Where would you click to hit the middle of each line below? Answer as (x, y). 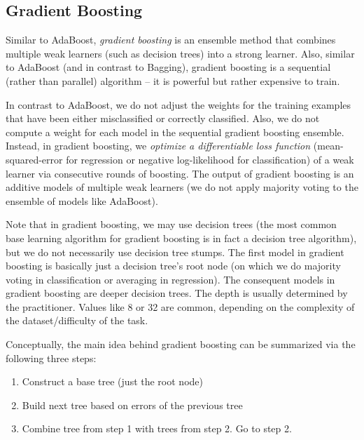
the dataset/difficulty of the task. (77, 320)
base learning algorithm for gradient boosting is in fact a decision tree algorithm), (181, 238)
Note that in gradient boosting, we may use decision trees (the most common (171, 224)
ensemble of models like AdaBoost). (82, 200)
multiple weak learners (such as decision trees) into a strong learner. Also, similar (180, 53)
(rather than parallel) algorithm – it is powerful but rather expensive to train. (173, 80)
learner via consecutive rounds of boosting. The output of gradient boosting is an (180, 173)
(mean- (328, 146)
